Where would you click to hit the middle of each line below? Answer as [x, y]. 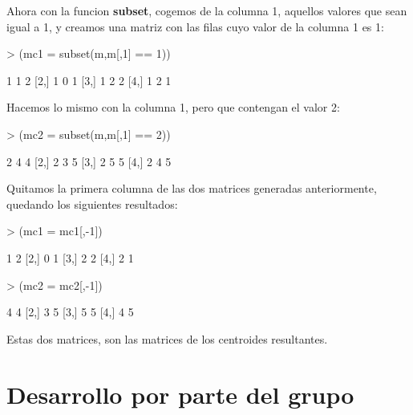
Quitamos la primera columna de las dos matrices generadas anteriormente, [192, 188]
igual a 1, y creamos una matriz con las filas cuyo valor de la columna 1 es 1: [195, 26]
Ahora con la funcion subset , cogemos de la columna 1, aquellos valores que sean [207, 10]
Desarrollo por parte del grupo [180, 394]
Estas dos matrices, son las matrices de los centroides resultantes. [167, 338]
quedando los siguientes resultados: [92, 203]
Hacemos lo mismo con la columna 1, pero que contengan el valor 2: [173, 107]
